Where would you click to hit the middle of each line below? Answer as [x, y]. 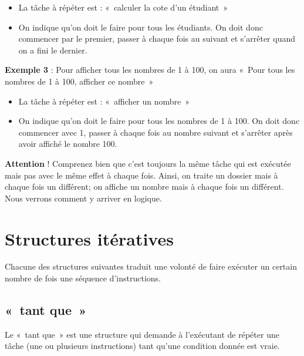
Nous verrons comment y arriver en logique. [83, 198]
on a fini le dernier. [53, 50]
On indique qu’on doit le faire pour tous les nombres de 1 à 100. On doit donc [159, 121]
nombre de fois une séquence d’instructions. [83, 278]
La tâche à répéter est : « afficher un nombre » [104, 101]
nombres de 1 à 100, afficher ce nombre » [79, 81]
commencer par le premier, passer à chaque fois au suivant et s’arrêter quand [157, 38]
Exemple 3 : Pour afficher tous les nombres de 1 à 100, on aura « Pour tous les [150, 70]
